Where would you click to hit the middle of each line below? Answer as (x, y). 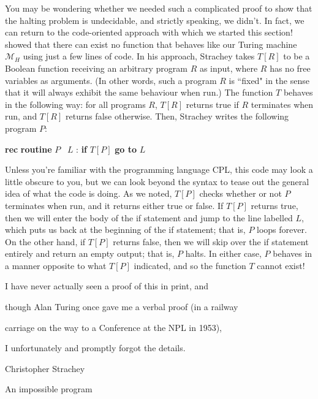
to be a (297, 56)
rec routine (28, 149)
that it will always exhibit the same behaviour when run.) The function (139, 92)
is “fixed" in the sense (269, 80)
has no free (290, 68)
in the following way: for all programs (75, 104)
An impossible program (49, 389)
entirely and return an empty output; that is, (90, 253)
